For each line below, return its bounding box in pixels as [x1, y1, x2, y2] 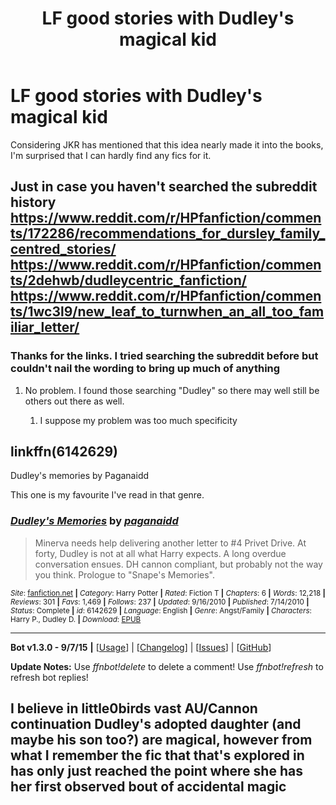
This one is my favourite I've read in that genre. [10, 489, 205, 501]
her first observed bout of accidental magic [10, 778, 287, 796]
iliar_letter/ [10, 319, 80, 336]
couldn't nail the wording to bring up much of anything [10, 362, 281, 376]
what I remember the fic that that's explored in [10, 747, 305, 764]
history [10, 194, 57, 211]
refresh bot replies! [10, 671, 89, 683]
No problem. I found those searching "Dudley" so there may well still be [24, 384, 320, 396]
